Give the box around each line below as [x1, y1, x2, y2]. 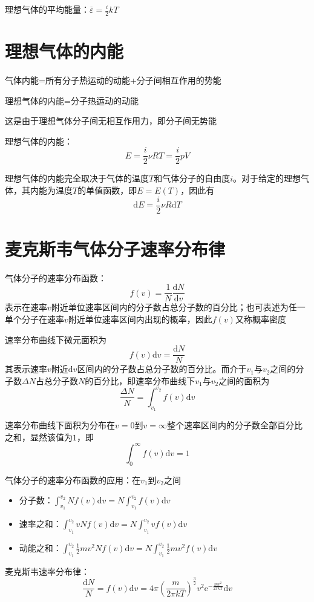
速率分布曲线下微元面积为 [5, 333, 106, 345]
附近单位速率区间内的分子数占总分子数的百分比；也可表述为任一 [51, 301, 306, 313]
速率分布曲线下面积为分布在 [5, 419, 115, 431]
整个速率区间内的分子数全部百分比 [166, 419, 303, 431]
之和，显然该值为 [5, 430, 73, 443]
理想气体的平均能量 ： [5, 3, 90, 15]
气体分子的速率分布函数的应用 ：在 [5, 473, 140, 486]
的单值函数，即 [77, 183, 137, 196]
